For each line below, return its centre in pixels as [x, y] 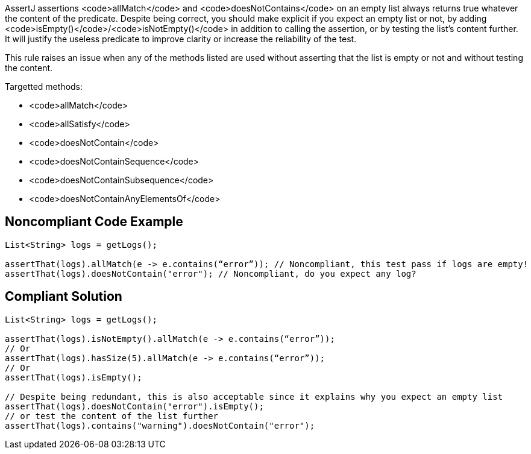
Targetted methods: [44, 87]
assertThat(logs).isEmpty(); [74, 377]
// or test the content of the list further [112, 416]
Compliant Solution [64, 297]
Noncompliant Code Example [94, 222]
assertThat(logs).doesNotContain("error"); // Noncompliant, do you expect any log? [211, 273]
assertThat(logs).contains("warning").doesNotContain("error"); [160, 425]
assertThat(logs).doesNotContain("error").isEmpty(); [134, 406]
